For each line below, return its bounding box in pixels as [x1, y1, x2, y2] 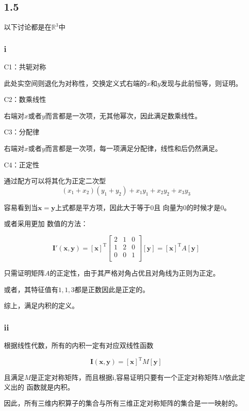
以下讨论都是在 [4, 22, 51, 32]
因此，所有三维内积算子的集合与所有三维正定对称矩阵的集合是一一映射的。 [4, 398, 242, 408]
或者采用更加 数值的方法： [4, 218, 88, 229]
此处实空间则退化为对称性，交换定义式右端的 [4, 78, 147, 88]
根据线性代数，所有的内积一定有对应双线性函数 [4, 340, 153, 350]
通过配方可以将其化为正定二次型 [4, 176, 106, 186]
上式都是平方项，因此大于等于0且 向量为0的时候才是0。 [55, 202, 231, 212]
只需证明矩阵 [4, 268, 45, 278]
